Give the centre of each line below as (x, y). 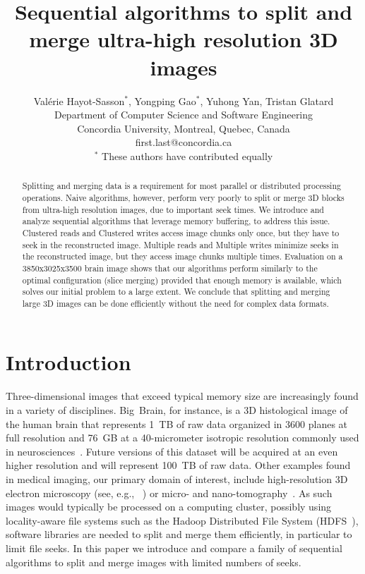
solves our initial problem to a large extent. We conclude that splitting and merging (176, 292)
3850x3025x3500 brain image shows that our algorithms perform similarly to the (170, 268)
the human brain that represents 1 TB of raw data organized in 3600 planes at (177, 423)
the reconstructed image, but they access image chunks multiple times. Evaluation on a (182, 256)
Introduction (68, 362)
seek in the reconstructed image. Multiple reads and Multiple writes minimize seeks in (180, 244)
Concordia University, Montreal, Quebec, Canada (184, 128)
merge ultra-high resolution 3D (184, 39)
